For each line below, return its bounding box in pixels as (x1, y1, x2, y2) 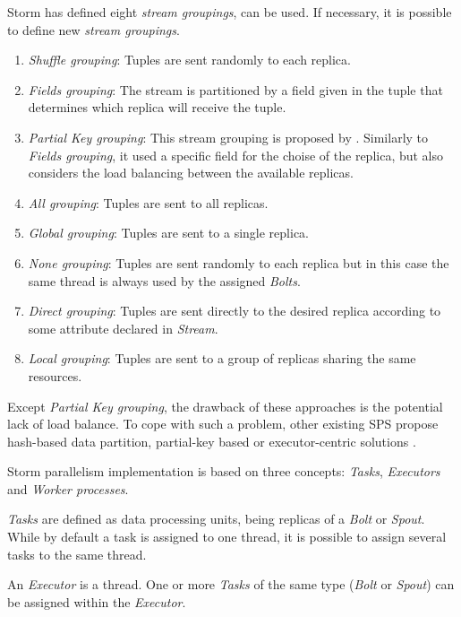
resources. (28, 366, 82, 385)
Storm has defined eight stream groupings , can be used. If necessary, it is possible (7, 3, 452, 21)
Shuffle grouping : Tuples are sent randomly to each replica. (28, 50, 351, 69)
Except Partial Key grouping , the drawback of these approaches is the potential (7, 396, 443, 415)
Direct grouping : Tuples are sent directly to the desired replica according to (28, 301, 441, 320)
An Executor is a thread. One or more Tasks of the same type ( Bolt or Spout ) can (7, 575, 455, 594)
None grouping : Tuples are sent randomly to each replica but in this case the (28, 253, 449, 272)
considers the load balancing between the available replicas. (28, 163, 354, 182)
